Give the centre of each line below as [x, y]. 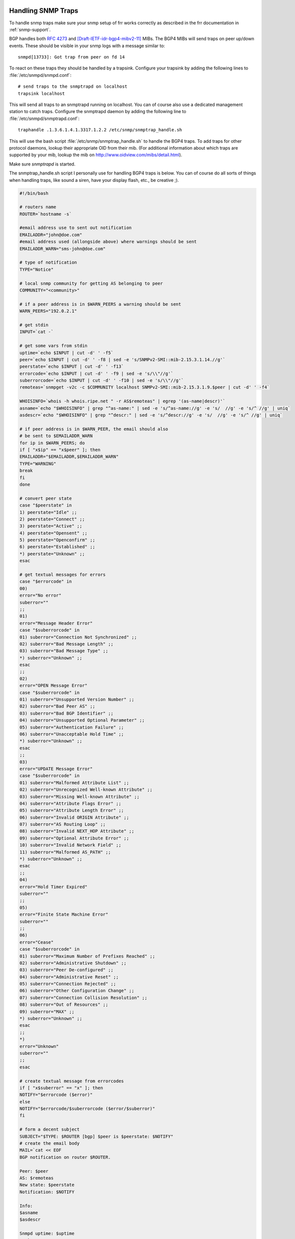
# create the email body [50, 1143]
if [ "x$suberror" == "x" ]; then [61, 1088]
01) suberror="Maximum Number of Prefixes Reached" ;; [87, 956]
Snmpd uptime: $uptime [47, 1234]
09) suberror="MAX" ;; [47, 1012]
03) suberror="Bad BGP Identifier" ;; [66, 713]
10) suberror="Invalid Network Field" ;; [70, 845]
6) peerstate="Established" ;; [58, 547]
